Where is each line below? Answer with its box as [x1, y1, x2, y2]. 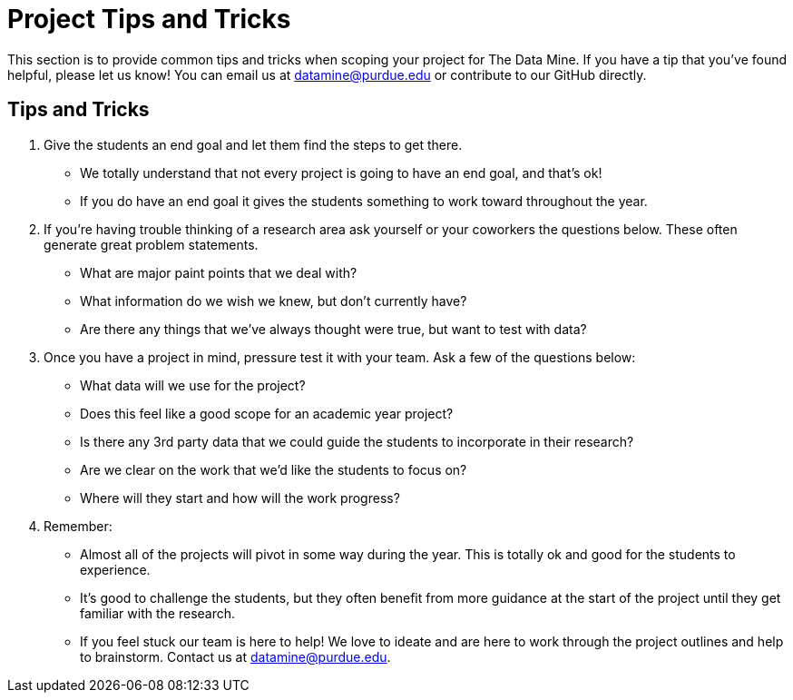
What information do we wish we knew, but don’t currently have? [80, 292, 467, 309]
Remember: [44, 518, 113, 534]
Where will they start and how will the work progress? [80, 489, 400, 506]
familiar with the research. [80, 605, 236, 621]
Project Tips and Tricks [7, 4, 291, 35]
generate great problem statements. [44, 236, 259, 252]
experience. [80, 561, 151, 577]
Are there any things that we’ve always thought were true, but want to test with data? [80, 320, 587, 337]
